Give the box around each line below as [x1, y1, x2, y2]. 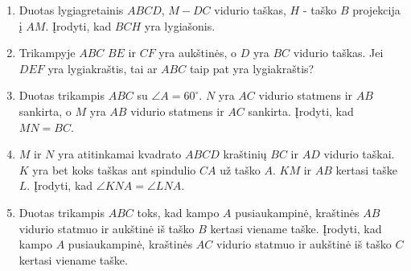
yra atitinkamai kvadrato [58, 146, 182, 162]
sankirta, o [18, 102, 72, 119]
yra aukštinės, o [158, 44, 236, 61]
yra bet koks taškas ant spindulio [32, 161, 196, 178]
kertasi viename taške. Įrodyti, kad [210, 220, 382, 236]
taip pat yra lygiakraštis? [189, 60, 314, 76]
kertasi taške [335, 161, 397, 178]
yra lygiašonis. [144, 17, 216, 34]
